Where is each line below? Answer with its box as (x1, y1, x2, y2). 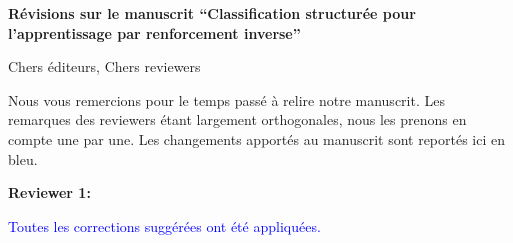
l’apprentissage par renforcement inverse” (8, 22, 301, 43)
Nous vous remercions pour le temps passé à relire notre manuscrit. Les (8, 89, 445, 110)
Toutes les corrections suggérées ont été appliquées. (8, 215, 321, 236)
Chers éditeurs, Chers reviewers (8, 56, 201, 77)
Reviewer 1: (8, 182, 91, 203)
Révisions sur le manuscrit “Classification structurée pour (8, 3, 416, 23)
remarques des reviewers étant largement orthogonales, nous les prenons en (8, 109, 467, 130)
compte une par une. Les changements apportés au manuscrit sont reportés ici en (8, 128, 506, 149)
